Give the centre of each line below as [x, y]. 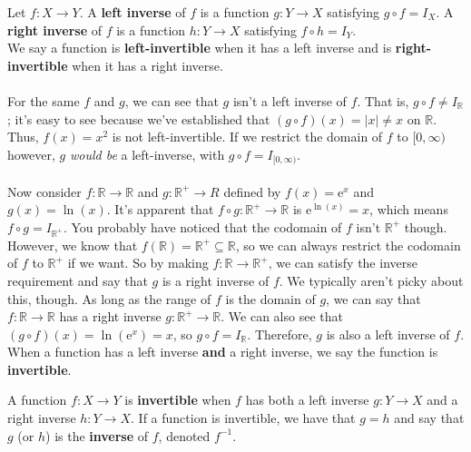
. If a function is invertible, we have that [243, 418]
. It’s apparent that [160, 209]
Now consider [44, 191]
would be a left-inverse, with [147, 154]
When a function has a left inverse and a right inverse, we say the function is [223, 352]
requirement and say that [78, 280]
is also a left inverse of [388, 334]
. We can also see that [282, 316]
